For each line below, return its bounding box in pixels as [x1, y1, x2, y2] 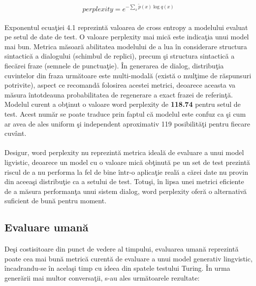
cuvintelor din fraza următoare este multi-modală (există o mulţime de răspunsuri [4, 70, 252, 80]
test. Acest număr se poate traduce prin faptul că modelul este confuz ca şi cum [4, 108, 246, 119]
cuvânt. [4, 128, 27, 138]
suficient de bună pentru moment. [4, 195, 107, 206]
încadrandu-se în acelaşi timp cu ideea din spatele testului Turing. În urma [4, 263, 230, 273]
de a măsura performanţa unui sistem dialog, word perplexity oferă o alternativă [4, 186, 247, 196]
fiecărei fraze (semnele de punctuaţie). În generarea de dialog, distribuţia [4, 60, 224, 70]
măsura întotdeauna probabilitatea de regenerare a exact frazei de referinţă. [4, 89, 233, 99]
